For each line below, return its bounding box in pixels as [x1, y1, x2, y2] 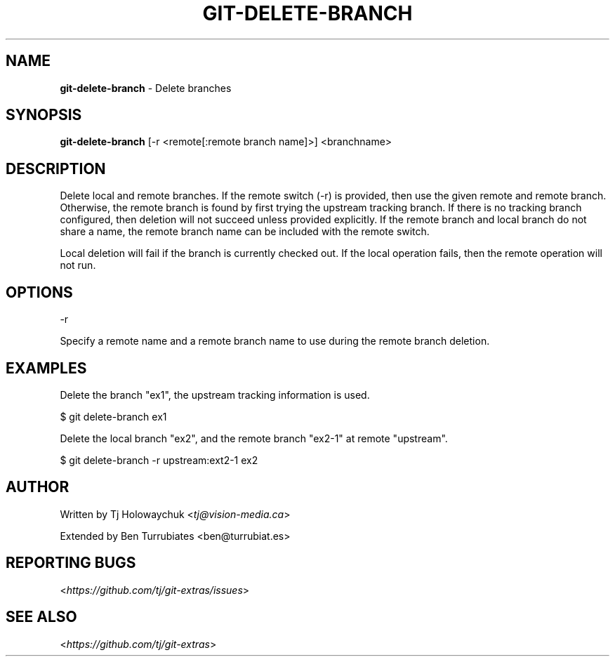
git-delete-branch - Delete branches [60, 81, 232, 94]
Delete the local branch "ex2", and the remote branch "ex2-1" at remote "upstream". [60, 432, 448, 444]
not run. [60, 259, 96, 272]
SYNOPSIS [6, 106, 82, 124]
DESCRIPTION [6, 159, 106, 178]
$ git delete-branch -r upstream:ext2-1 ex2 [60, 454, 258, 466]
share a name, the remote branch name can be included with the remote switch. [60, 225, 430, 238]
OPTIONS [6, 283, 73, 301]
